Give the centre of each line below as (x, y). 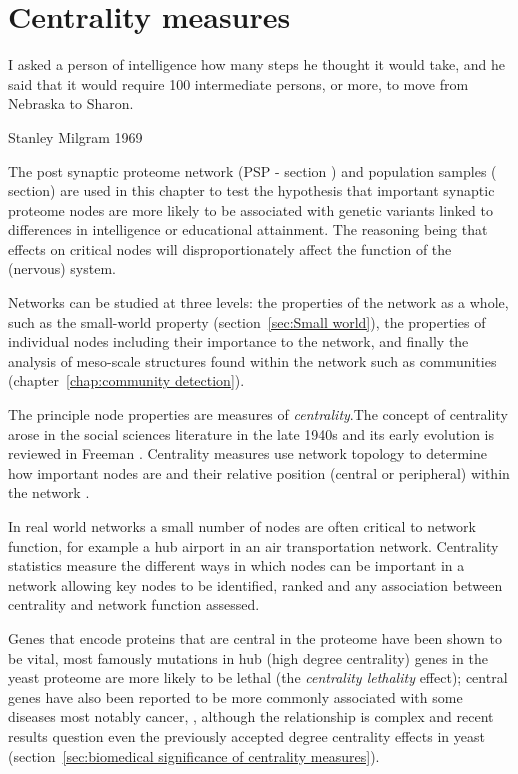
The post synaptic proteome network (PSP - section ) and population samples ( (252, 170)
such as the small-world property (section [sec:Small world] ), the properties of (247, 321)
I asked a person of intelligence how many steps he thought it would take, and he (256, 64)
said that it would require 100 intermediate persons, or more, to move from (238, 83)
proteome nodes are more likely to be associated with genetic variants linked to (250, 209)
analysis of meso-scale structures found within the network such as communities (252, 360)
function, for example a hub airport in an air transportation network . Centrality (253, 545)
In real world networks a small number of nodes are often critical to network (242, 526)
